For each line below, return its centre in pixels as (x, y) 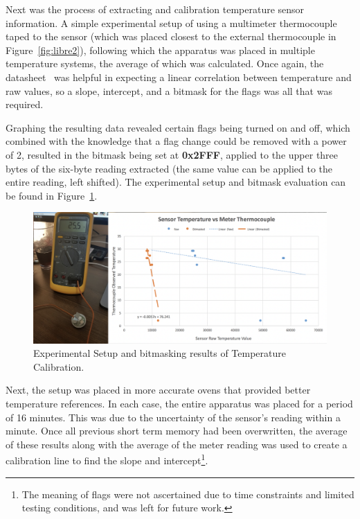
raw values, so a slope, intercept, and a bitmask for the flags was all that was (169, 90)
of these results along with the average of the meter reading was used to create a (177, 444)
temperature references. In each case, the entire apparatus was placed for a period (179, 403)
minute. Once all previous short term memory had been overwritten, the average (177, 431)
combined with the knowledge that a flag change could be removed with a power (176, 141)
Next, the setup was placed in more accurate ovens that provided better (158, 390)
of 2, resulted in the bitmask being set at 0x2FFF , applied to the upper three (172, 154)
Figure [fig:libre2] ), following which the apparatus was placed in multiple (160, 50)
